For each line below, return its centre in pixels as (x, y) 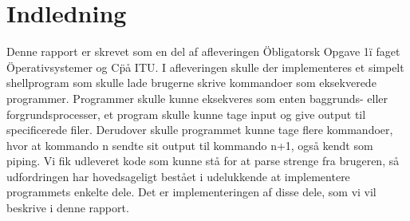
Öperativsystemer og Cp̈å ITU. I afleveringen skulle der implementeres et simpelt (205, 67)
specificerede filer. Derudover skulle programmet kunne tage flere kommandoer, (200, 130)
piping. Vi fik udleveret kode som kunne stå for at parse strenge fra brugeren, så (203, 161)
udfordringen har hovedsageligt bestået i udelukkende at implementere (178, 176)
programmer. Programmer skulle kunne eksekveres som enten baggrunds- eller (197, 98)
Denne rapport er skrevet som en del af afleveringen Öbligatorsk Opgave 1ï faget (203, 51)
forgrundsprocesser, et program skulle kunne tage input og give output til (186, 114)
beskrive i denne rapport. (68, 208)
